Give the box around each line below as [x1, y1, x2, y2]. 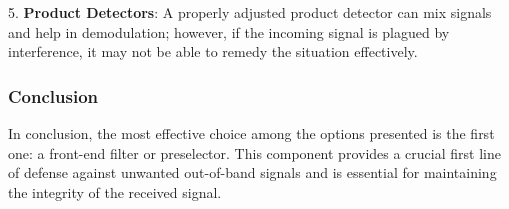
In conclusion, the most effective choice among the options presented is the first [8, 123, 495, 143]
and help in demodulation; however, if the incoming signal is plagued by [8, 21, 450, 42]
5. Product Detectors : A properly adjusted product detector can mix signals [8, 2, 492, 22]
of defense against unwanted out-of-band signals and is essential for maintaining [8, 162, 497, 183]
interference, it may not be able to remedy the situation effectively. [8, 41, 418, 62]
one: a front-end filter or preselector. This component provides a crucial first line [8, 142, 501, 163]
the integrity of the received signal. [8, 181, 222, 202]
